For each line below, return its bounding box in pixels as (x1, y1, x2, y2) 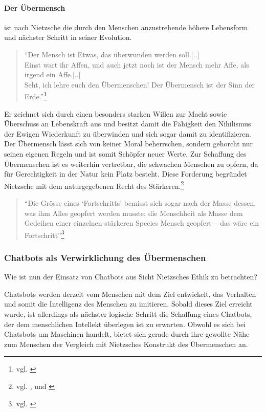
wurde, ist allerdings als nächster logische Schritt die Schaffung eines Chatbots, (4, 309, 252, 319)
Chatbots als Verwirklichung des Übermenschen (4, 251, 206, 264)
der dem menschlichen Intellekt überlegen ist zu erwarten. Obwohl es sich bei (4, 318, 246, 329)
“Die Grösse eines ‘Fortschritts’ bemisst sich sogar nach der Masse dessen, (24, 198, 256, 208)
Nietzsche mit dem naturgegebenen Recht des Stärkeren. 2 (4, 179, 184, 191)
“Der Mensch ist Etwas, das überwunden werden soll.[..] (24, 49, 199, 59)
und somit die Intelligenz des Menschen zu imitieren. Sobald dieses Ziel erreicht (4, 298, 253, 309)
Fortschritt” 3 (24, 228, 64, 240)
